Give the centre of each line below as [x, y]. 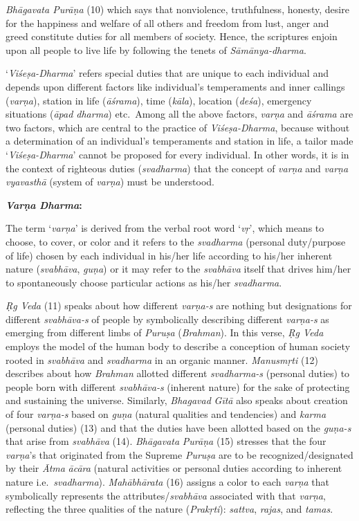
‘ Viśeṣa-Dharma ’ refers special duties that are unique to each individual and [167, 73]
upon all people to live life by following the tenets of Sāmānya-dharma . [156, 49]
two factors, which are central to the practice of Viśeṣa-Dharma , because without [178, 127]
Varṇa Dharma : [44, 204]
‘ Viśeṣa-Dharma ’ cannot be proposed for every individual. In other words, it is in [177, 154]
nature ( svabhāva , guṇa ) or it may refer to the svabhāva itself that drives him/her [178, 269]
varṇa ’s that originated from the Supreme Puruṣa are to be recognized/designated [179, 454]
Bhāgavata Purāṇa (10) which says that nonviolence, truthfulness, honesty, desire [177, 9]
